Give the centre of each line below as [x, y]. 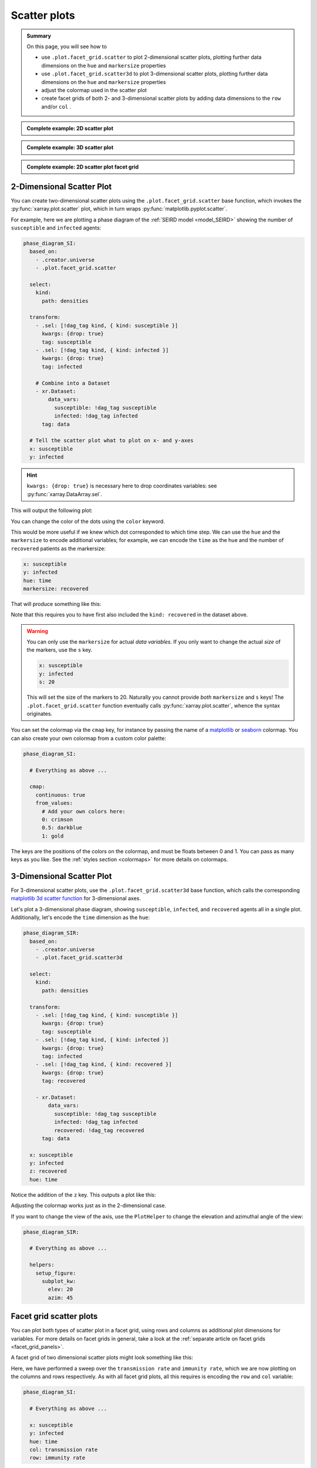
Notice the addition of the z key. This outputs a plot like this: [83, 1194]
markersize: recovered [56, 588]
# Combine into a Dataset [73, 383]
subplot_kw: [59, 1281]
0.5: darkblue [62, 828]
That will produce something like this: [56, 604]
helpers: [42, 1265]
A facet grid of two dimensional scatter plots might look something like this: [102, 1358]
